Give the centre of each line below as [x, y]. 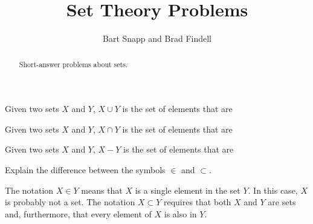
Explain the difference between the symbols [85, 169]
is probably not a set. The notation [70, 202]
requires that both [197, 202]
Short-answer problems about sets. [73, 64]
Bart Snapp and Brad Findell [157, 38]
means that [102, 190]
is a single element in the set [188, 190]
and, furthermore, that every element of [78, 213]
